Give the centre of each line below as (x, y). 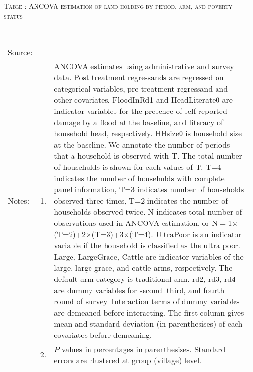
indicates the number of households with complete (139, 178)
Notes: (19, 200)
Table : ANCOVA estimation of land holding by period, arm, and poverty (118, 6)
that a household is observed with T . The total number (148, 155)
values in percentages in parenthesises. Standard (144, 349)
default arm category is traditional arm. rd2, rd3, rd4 (145, 279)
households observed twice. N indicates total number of (148, 211)
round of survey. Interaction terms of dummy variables (147, 301)
